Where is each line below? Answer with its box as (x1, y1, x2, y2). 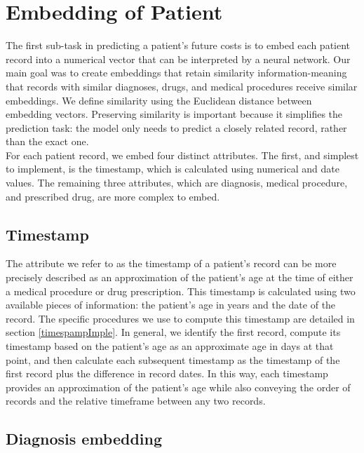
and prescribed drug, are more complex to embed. (6, 189, 220, 203)
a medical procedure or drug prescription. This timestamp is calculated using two (6, 283, 356, 298)
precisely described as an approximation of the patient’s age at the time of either (6, 270, 353, 285)
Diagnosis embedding (6, 428, 163, 449)
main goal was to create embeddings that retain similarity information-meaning (6, 65, 347, 80)
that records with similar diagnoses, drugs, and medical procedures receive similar (6, 79, 358, 93)
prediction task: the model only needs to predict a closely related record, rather (6, 120, 347, 135)
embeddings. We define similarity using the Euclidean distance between (6, 93, 312, 107)
